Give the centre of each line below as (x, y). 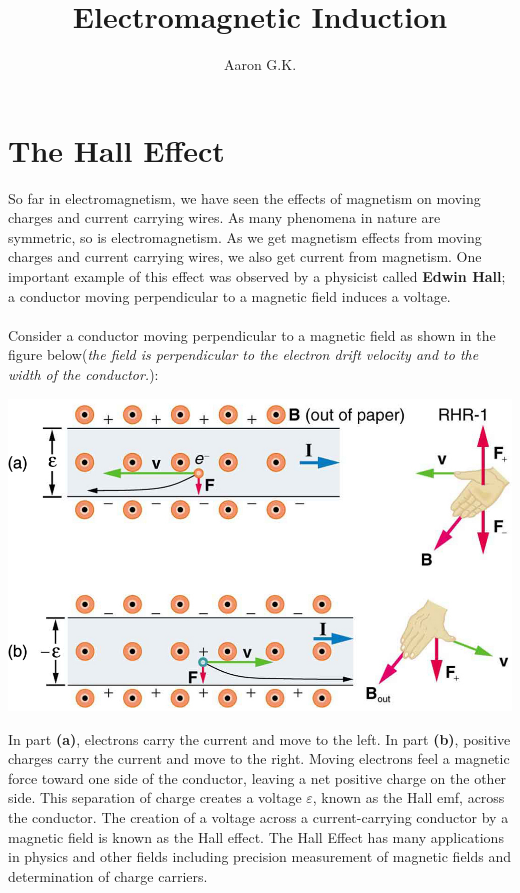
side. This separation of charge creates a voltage (155, 797)
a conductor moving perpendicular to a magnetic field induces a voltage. (229, 295)
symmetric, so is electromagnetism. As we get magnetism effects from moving (245, 236)
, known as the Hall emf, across (408, 797)
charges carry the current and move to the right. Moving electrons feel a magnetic (259, 758)
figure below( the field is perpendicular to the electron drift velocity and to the (243, 354)
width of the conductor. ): (83, 374)
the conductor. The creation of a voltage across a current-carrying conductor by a (258, 817)
